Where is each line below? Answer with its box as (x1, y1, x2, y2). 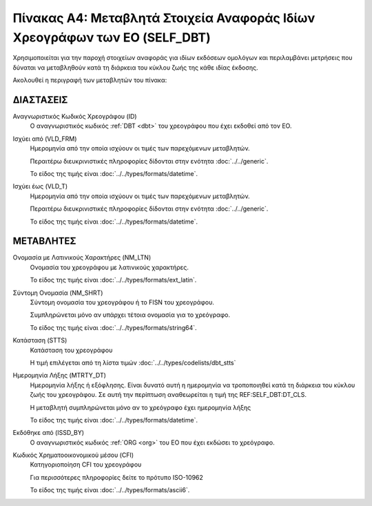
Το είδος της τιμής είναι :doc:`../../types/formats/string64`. (30, 323, 197, 331)
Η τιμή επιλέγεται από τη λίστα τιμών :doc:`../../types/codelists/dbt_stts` (30, 358, 236, 367)
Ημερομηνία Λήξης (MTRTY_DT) (12, 371, 107, 380)
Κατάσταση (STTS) (12, 336, 68, 344)
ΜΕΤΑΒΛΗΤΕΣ (12, 235, 76, 247)
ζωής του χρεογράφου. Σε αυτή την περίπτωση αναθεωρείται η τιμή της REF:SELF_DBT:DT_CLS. (30, 391, 307, 399)
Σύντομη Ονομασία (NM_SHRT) (12, 289, 103, 297)
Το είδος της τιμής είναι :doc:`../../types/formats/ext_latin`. (30, 276, 197, 284)
